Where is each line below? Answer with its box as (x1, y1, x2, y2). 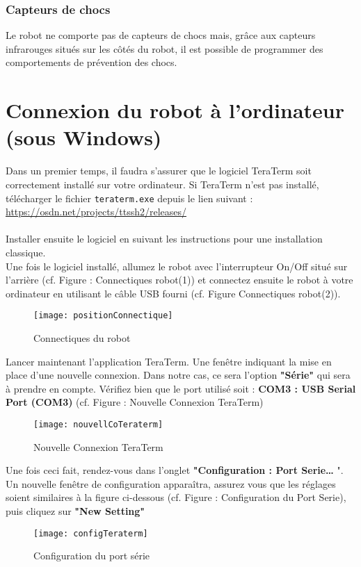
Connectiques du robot (33, 330, 131, 345)
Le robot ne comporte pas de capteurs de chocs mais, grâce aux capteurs (6, 28, 316, 42)
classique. (6, 245, 46, 259)
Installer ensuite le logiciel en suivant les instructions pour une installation (6, 231, 323, 246)
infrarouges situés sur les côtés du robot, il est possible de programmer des (6, 41, 323, 56)
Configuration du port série (33, 548, 150, 563)
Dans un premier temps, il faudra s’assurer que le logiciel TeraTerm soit (6, 163, 312, 178)
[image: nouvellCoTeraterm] (33, 419, 163, 429)
